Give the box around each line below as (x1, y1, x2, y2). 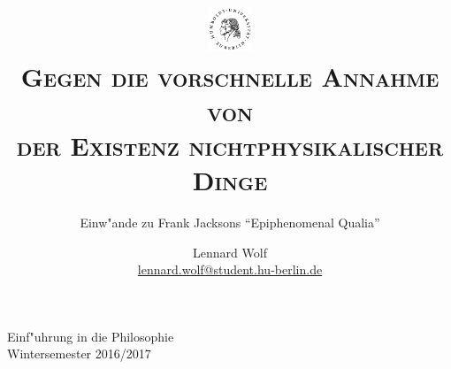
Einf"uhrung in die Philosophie (7, 327, 174, 345)
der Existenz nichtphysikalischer (16, 127, 444, 163)
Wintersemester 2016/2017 (7, 344, 151, 363)
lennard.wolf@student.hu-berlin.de (137, 260, 323, 279)
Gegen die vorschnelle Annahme (20, 58, 440, 94)
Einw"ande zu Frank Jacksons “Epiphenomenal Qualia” (80, 213, 380, 232)
